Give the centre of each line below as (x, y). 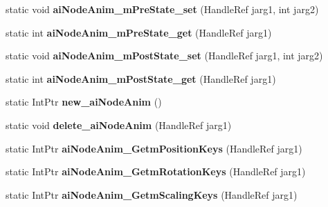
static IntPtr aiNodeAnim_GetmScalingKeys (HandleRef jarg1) (152, 194)
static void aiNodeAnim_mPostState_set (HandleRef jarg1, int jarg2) (164, 56)
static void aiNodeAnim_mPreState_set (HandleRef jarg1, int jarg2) (162, 9)
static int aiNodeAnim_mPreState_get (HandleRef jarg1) (139, 32)
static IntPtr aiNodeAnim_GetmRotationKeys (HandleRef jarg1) (156, 171)
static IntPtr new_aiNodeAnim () (84, 102)
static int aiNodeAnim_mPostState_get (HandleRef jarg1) (141, 78)
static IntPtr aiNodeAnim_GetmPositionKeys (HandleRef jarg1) (154, 148)
